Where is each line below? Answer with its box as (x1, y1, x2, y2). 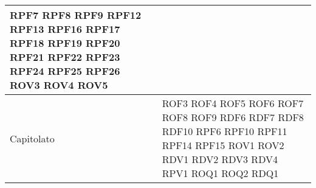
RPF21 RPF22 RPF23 (10, 50, 120, 64)
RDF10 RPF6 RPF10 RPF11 (162, 124, 287, 138)
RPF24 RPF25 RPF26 (10, 64, 120, 78)
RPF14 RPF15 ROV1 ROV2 (162, 138, 284, 152)
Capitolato (10, 131, 55, 145)
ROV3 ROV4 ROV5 (10, 78, 108, 92)
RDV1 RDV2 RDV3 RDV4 (162, 152, 278, 166)
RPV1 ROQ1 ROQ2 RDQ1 (162, 166, 279, 180)
